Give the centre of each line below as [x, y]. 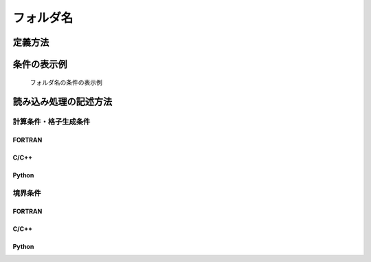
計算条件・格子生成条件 [52, 122]
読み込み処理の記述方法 [63, 102]
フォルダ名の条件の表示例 [66, 82]
